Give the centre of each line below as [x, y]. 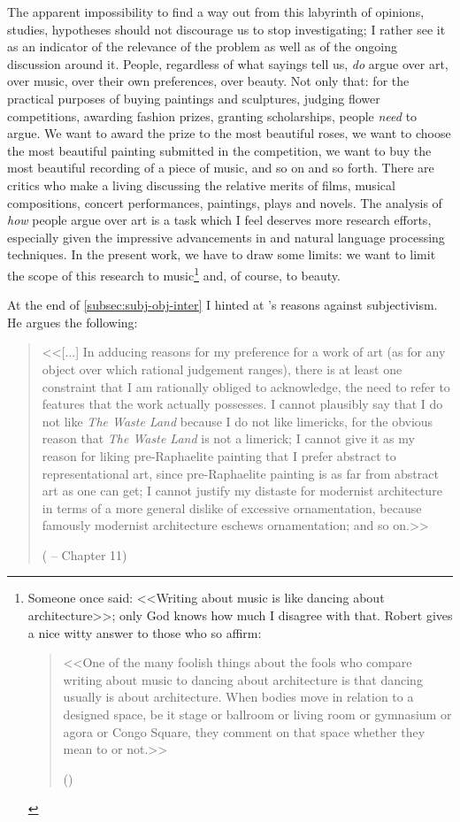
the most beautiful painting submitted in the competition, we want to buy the [219, 150]
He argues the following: [73, 322]
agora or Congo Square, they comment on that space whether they [244, 731]
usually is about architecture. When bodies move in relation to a [238, 697]
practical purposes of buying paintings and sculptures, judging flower [194, 98]
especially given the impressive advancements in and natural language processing [226, 237]
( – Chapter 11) [84, 554]
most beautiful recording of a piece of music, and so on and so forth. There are [221, 168]
